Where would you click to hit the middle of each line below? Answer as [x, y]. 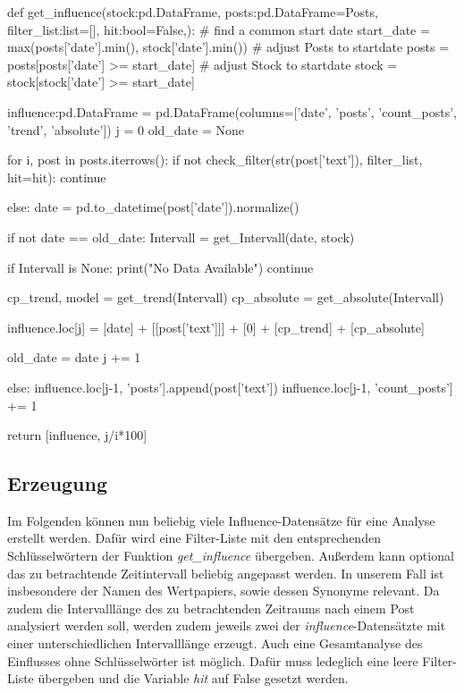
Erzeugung [58, 483]
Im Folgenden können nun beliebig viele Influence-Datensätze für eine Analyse [221, 520]
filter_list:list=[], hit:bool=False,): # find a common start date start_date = [219, 29]
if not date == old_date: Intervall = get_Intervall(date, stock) [181, 237]
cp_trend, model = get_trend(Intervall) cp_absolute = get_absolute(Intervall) [226, 297]
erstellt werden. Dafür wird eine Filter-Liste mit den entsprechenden [194, 538]
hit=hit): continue [57, 177]
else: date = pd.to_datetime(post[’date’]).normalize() [153, 207]
